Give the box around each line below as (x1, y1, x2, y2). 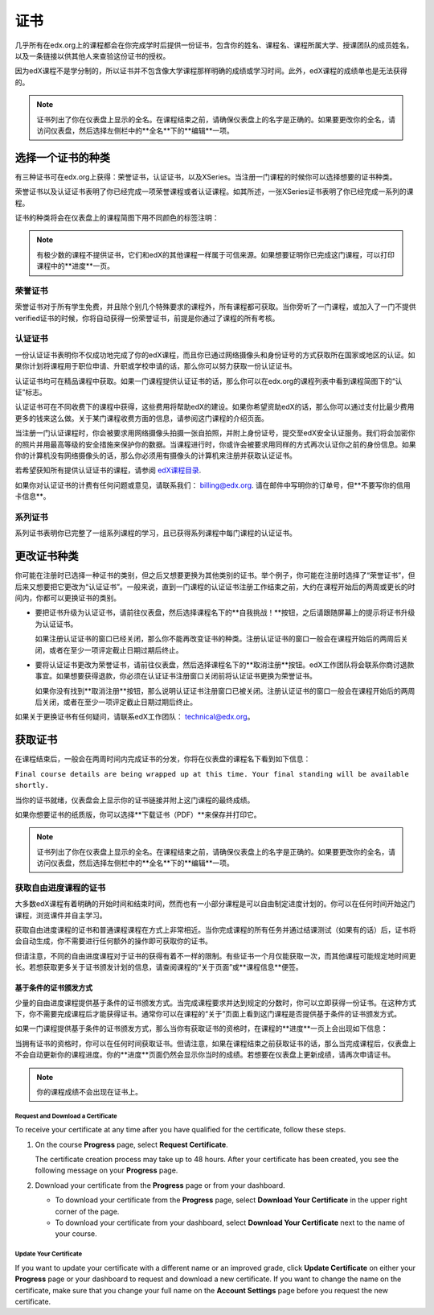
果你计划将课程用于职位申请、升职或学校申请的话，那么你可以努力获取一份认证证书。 (14, 361, 297, 371)
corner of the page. (55, 1206, 120, 1216)
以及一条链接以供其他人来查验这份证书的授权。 (14, 51, 170, 60)
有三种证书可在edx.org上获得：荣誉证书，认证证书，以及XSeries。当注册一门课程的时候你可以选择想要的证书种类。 (14, 171, 397, 181)
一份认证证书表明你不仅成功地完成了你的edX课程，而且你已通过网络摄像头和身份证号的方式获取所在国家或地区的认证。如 (14, 350, 416, 360)
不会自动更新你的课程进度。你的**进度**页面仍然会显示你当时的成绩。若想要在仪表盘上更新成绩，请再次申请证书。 (14, 1050, 395, 1060)
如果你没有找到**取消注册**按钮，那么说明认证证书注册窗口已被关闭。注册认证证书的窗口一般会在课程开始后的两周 (35, 686, 416, 695)
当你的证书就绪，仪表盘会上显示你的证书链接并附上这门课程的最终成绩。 (14, 795, 255, 805)
